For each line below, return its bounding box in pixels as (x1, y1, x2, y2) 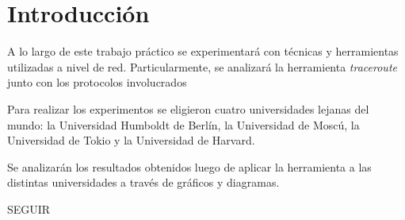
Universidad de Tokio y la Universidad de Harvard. (7, 132, 255, 149)
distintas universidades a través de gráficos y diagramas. (7, 174, 280, 191)
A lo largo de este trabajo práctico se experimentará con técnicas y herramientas (7, 43, 399, 60)
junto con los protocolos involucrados (7, 74, 187, 91)
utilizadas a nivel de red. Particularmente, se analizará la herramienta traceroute (7, 58, 397, 75)
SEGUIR (7, 200, 51, 217)
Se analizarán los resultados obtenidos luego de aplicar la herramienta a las (7, 158, 372, 175)
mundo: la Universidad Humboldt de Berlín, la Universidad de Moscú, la (7, 116, 360, 133)
